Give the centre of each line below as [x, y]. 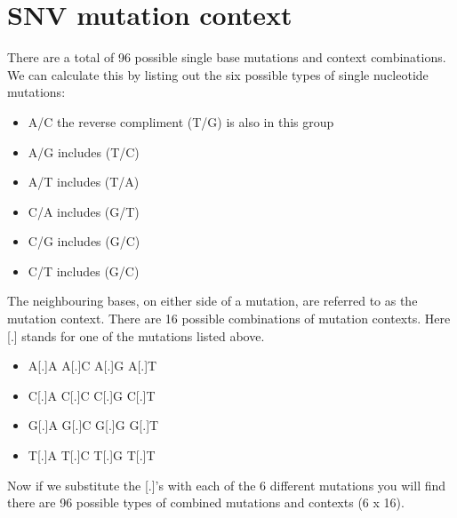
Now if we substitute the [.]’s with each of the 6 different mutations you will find [227, 485]
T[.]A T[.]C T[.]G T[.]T [92, 455]
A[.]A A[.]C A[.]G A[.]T [92, 366]
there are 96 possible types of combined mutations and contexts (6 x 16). [206, 502]
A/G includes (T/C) [84, 151]
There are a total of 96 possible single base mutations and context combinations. [227, 57]
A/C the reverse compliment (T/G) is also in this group [181, 121]
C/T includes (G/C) [84, 271]
